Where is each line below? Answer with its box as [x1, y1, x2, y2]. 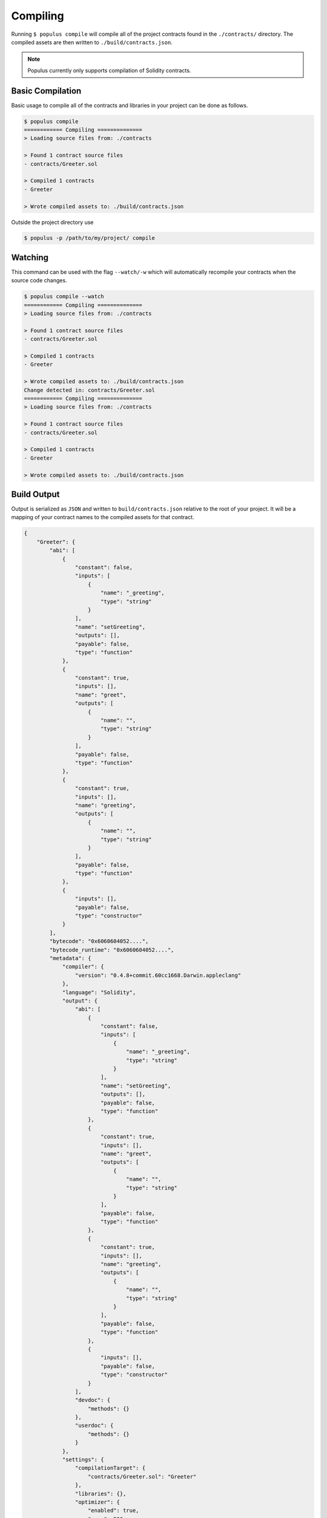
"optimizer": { [74, 1499, 121, 1505]
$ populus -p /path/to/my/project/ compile [24, 234, 156, 242]
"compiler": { [62, 963, 104, 970]
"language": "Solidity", [62, 989, 136, 996]
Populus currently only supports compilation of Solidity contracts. [27, 67, 191, 74]
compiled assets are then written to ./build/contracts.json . [11, 38, 173, 46]
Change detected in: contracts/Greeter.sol [24, 386, 156, 393]
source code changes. [11, 277, 67, 284]
